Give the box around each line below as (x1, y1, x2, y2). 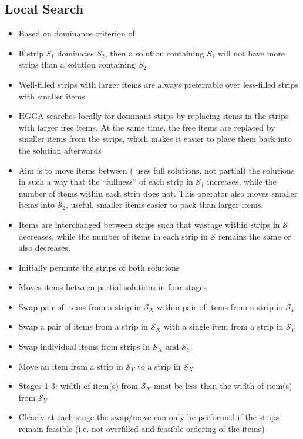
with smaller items (18, 89, 85, 102)
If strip (18, 46, 43, 59)
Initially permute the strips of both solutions (18, 261, 180, 273)
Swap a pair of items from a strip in (18, 320, 148, 332)
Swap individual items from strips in (18, 340, 150, 352)
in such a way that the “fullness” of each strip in (18, 175, 193, 188)
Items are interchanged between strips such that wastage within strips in (18, 218, 280, 230)
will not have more (217, 46, 285, 59)
